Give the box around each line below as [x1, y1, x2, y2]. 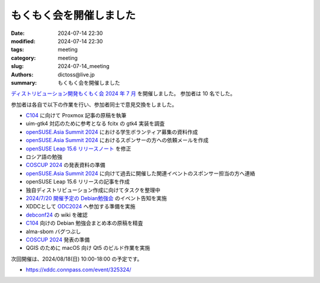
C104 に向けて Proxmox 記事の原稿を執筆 [25, 112, 127, 119]
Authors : [11, 71, 34, 78]
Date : [11, 30, 25, 37]
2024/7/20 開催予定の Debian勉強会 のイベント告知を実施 [25, 194, 167, 201]
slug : [11, 63, 24, 70]
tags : [11, 46, 24, 53]
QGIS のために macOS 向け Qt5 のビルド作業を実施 [25, 245, 151, 252]
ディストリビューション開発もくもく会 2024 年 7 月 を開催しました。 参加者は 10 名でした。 [11, 90, 236, 97]
